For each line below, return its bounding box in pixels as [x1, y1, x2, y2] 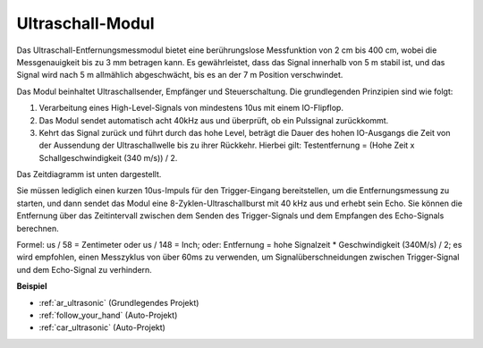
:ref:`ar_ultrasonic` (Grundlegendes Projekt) [38, 297, 199, 308]
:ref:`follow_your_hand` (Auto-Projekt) [38, 310, 178, 320]
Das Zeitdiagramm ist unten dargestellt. [16, 169, 162, 180]
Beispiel [16, 281, 47, 292]
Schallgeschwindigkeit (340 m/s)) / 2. [38, 152, 178, 163]
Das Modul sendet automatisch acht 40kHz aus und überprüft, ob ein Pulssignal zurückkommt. [38, 115, 389, 125]
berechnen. [16, 223, 59, 233]
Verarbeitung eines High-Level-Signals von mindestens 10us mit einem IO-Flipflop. [38, 103, 344, 114]
